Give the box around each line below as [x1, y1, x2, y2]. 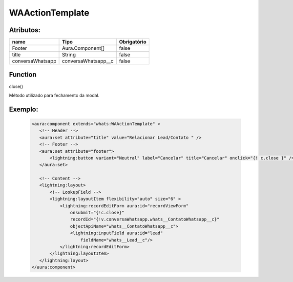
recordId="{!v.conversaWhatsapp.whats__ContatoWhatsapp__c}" [70, 217, 220, 222]
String [62, 51, 76, 58]
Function [9, 71, 37, 79]
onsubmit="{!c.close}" [70, 210, 125, 216]
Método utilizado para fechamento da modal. [9, 92, 100, 98]
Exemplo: [9, 105, 39, 113]
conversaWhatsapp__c [62, 58, 114, 64]
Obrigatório [119, 39, 146, 45]
